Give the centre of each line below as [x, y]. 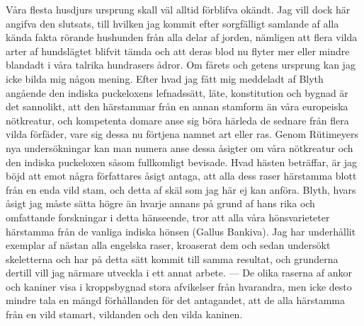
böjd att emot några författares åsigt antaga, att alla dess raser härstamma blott [181, 176]
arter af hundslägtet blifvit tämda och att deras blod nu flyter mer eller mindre [178, 51]
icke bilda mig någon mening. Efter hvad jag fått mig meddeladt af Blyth [165, 78]
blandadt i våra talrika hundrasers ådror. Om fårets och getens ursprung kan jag [181, 65]
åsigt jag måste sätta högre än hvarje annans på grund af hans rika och [160, 203]
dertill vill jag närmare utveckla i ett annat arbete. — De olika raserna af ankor [179, 273]
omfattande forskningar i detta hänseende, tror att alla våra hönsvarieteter [168, 217]
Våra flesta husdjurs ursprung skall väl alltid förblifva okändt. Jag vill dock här [178, 9]
